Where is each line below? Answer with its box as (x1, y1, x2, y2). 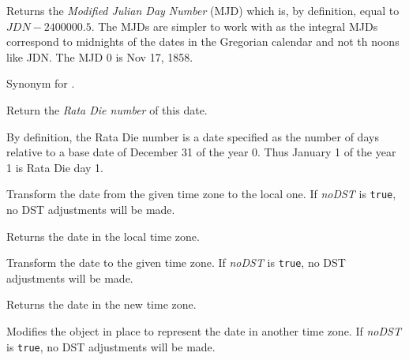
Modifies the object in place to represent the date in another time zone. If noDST (6, 323, 401, 339)
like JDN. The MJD (6, 48, 103, 65)
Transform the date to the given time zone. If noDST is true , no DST (6, 254, 346, 271)
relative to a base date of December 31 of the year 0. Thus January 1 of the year (6, 144, 396, 160)
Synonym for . (6, 75, 75, 92)
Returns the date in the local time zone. (6, 227, 200, 244)
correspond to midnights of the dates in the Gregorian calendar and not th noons (6, 33, 400, 50)
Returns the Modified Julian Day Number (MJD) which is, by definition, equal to (6, 2, 400, 18)
